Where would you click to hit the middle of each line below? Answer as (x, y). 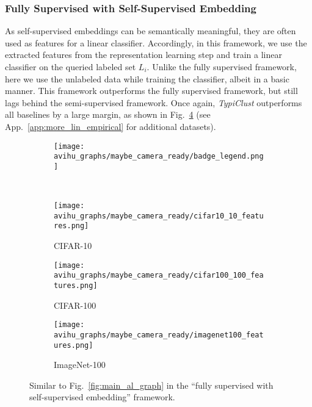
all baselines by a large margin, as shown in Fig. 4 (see (108, 114)
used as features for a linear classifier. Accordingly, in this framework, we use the (156, 42)
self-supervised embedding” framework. (102, 397)
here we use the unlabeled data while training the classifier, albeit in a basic (147, 78)
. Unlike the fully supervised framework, (222, 67)
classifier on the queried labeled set (71, 67)
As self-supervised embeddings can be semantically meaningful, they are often (151, 31)
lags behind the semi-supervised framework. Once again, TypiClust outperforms (154, 102)
